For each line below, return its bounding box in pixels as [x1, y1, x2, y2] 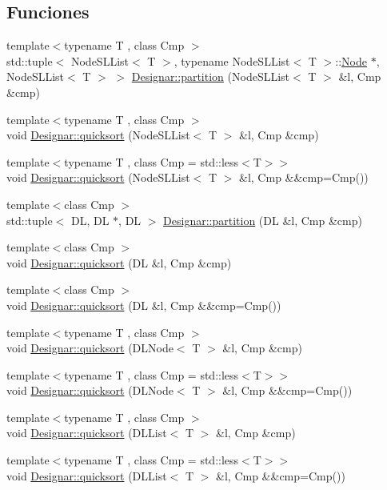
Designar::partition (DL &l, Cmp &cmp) [163, 211, 362, 228]
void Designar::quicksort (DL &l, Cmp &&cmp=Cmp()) [6, 296, 281, 313]
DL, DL [70, 211, 110, 228]
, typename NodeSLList [174, 52, 290, 69]
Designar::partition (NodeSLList [131, 68, 290, 85]
